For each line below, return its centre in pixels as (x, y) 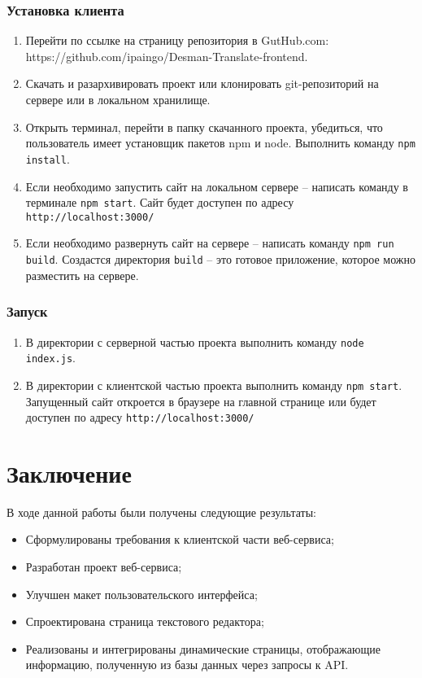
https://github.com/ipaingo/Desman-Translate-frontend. (167, 56)
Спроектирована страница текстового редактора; (145, 621)
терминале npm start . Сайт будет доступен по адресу (160, 202)
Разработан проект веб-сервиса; (104, 567)
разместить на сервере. (82, 275)
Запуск (27, 311)
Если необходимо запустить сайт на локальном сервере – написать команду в (217, 186)
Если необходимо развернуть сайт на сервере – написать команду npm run (210, 243)
